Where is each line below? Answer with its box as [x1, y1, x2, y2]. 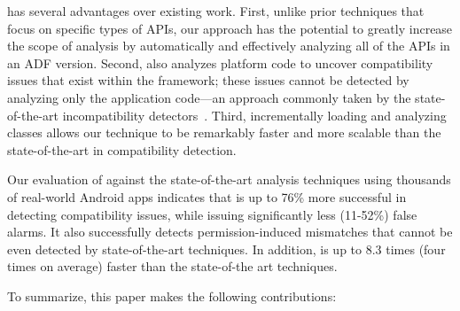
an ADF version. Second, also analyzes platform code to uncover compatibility [7, 53, 433, 72]
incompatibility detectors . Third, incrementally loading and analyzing [62, 105, 447, 124]
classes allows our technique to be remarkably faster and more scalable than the [7, 123, 441, 142]
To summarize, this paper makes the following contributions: [7, 286, 337, 305]
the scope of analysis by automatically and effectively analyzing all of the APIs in [7, 36, 450, 55]
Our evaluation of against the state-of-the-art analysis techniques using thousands [7, 170, 451, 189]
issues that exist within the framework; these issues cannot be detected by [7, 71, 409, 89]
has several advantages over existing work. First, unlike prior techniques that [7, 2, 425, 19]
